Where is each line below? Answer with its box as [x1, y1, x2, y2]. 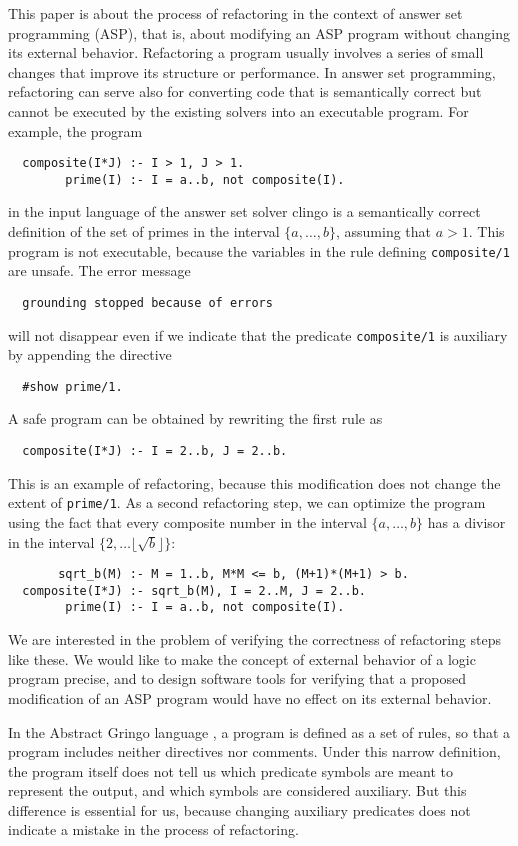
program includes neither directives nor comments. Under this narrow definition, [8, 741, 501, 762]
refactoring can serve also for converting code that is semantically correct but [8, 81, 482, 102]
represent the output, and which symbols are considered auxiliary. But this [8, 780, 467, 801]
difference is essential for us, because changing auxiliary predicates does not [8, 799, 471, 820]
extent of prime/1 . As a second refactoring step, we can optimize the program [8, 492, 486, 513]
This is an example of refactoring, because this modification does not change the [8, 472, 501, 493]
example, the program [8, 120, 143, 141]
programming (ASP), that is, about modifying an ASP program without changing [8, 22, 510, 43]
